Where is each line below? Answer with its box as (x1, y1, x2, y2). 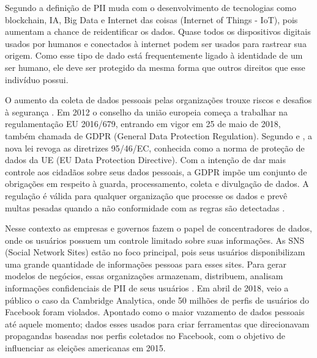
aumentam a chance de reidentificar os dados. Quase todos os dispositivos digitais (5, 25, 311, 38)
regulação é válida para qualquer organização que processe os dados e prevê (5, 189, 288, 202)
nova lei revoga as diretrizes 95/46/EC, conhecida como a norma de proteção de (5, 141, 305, 154)
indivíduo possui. (5, 73, 69, 86)
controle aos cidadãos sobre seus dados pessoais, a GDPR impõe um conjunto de (5, 165, 307, 178)
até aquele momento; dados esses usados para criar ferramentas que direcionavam (5, 317, 310, 330)
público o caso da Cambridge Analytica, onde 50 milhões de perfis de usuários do (5, 293, 310, 306)
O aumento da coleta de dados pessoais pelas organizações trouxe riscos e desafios (5, 93, 312, 106)
